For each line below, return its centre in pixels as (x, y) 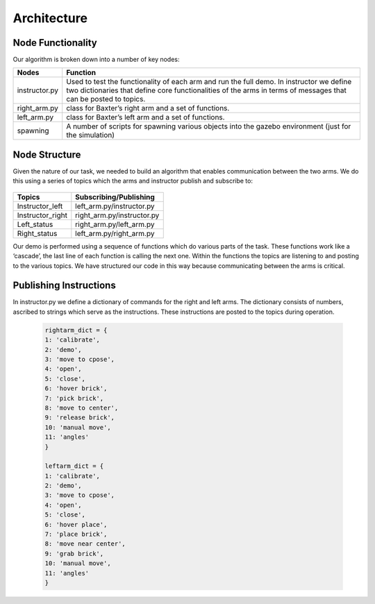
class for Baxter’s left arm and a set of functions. (145, 117)
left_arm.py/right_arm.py (115, 233)
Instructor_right (42, 215)
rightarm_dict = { (76, 330)
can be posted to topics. (106, 99)
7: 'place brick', (76, 534)
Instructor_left (40, 206)
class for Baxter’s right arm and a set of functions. (148, 108)
